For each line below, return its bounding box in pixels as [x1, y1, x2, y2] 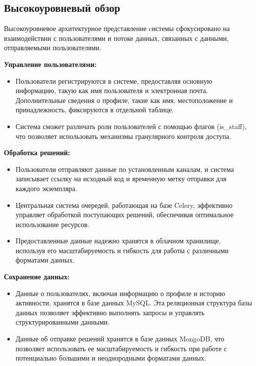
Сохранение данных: [4, 271, 70, 282]
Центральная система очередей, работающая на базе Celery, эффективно [15, 200, 233, 210]
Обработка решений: [4, 147, 70, 158]
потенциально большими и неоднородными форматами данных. [15, 353, 206, 363]
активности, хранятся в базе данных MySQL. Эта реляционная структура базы [15, 298, 252, 308]
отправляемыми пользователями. [4, 42, 101, 53]
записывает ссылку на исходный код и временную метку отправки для [15, 173, 226, 184]
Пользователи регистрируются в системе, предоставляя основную [15, 75, 212, 86]
